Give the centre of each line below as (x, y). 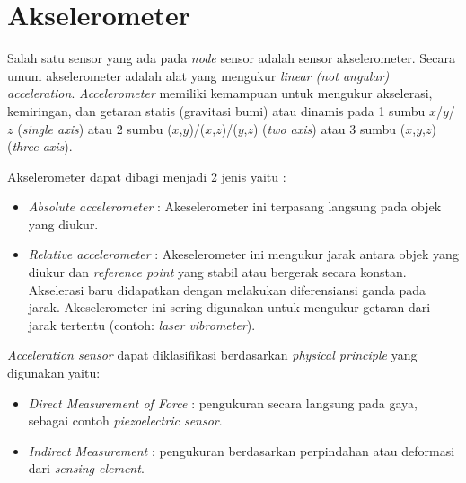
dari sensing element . (86, 468)
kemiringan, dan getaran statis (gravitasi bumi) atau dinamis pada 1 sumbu (216, 110)
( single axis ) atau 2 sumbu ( (95, 128)
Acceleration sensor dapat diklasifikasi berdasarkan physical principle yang (212, 355)
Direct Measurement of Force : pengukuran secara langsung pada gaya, (223, 402)
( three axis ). (40, 146)
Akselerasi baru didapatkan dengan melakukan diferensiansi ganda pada (227, 289)
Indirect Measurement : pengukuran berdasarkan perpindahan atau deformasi (242, 450)
